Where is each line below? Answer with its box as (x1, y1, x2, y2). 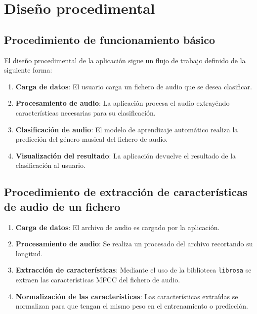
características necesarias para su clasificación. (15, 107, 156, 118)
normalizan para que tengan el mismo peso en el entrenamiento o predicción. (15, 301, 248, 311)
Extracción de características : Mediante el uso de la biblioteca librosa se (15, 265, 252, 275)
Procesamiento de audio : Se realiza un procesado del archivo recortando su (15, 238, 253, 249)
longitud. (15, 248, 43, 258)
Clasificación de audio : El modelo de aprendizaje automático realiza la (15, 124, 238, 134)
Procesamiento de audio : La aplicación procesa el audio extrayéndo (15, 98, 230, 108)
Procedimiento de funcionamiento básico (4, 32, 215, 47)
